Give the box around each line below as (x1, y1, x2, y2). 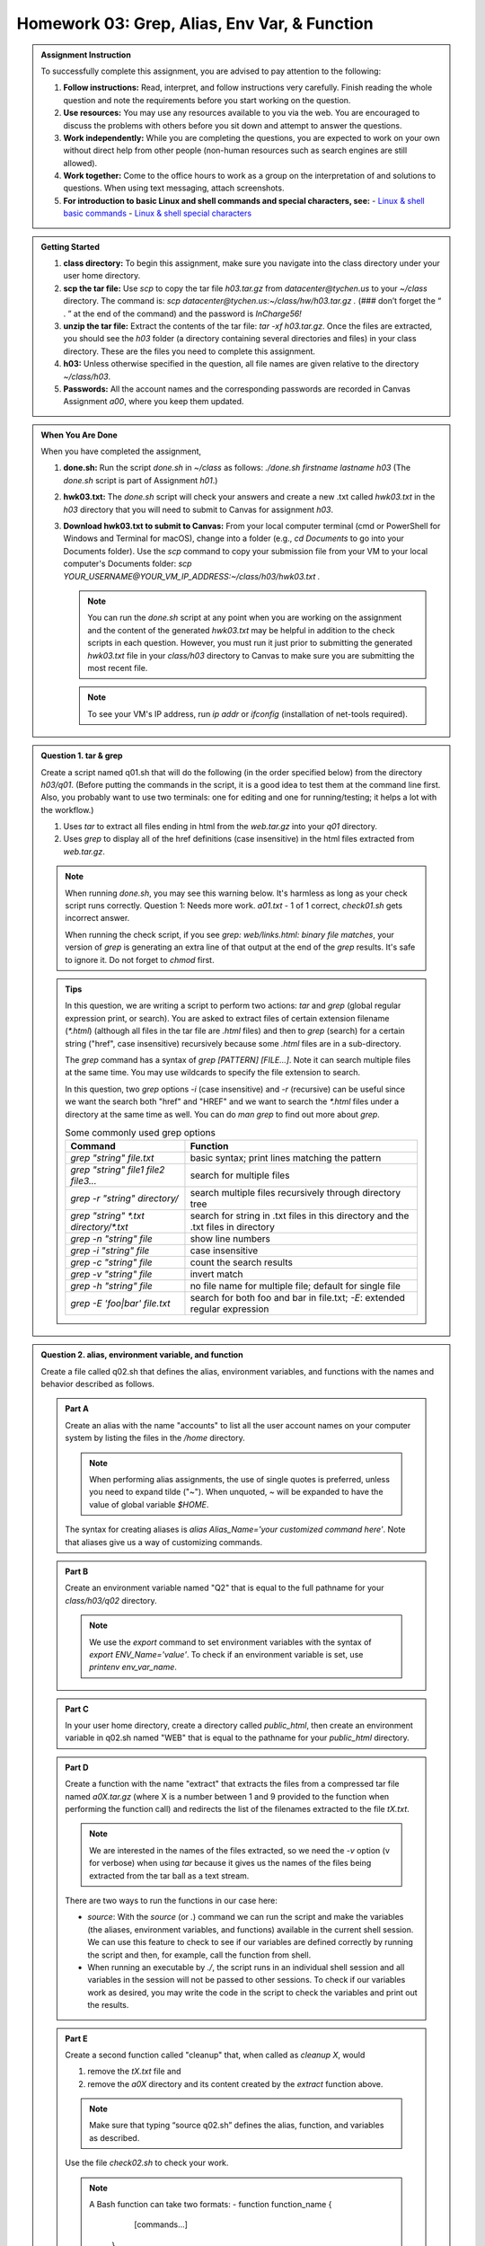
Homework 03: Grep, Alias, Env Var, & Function (16, 13, 374, 33)
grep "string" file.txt (70, 1152, 154, 1164)
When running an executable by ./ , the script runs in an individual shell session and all (87, 1961, 405, 1972)
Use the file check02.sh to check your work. (65, 2157, 229, 2169)
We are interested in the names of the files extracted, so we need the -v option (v (89, 1844, 391, 1855)
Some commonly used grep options (65, 1127, 216, 1139)
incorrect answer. (65, 913, 130, 924)
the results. (87, 2000, 129, 2011)
